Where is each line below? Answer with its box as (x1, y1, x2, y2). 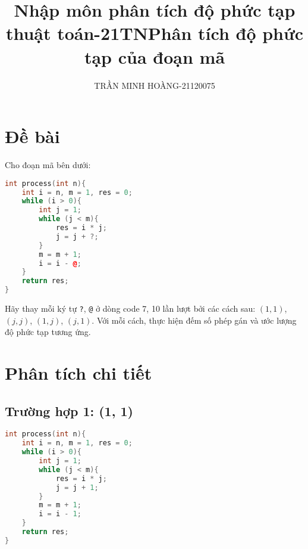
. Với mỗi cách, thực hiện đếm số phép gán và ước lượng (92, 314, 297, 326)
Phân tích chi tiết (5, 361, 152, 385)
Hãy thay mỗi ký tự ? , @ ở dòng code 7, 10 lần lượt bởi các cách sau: (5, 302, 256, 314)
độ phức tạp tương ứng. (5, 325, 91, 338)
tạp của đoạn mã (84, 44, 225, 69)
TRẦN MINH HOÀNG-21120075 (94, 79, 215, 91)
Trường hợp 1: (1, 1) (5, 401, 133, 420)
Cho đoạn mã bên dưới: (5, 159, 91, 171)
